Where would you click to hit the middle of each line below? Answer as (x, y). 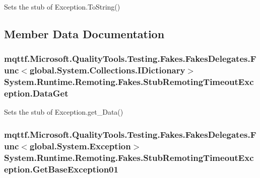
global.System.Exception (80, 146)
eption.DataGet (36, 93)
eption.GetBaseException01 (61, 169)
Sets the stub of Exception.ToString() (62, 7)
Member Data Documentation (84, 33)
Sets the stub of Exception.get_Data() (64, 112)
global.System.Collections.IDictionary (107, 70)
